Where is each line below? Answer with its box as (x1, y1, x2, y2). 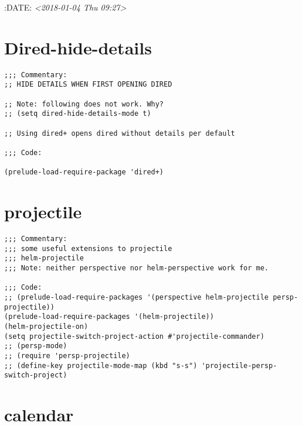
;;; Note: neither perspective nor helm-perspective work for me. (4, 264, 269, 273)
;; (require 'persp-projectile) (4, 351, 130, 360)
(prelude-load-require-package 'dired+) (4, 168, 164, 177)
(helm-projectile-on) (4, 322, 89, 331)
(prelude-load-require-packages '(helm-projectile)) (4, 312, 214, 321)
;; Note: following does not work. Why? (4, 99, 164, 108)
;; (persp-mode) (4, 342, 67, 351)
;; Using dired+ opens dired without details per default (4, 129, 235, 138)
